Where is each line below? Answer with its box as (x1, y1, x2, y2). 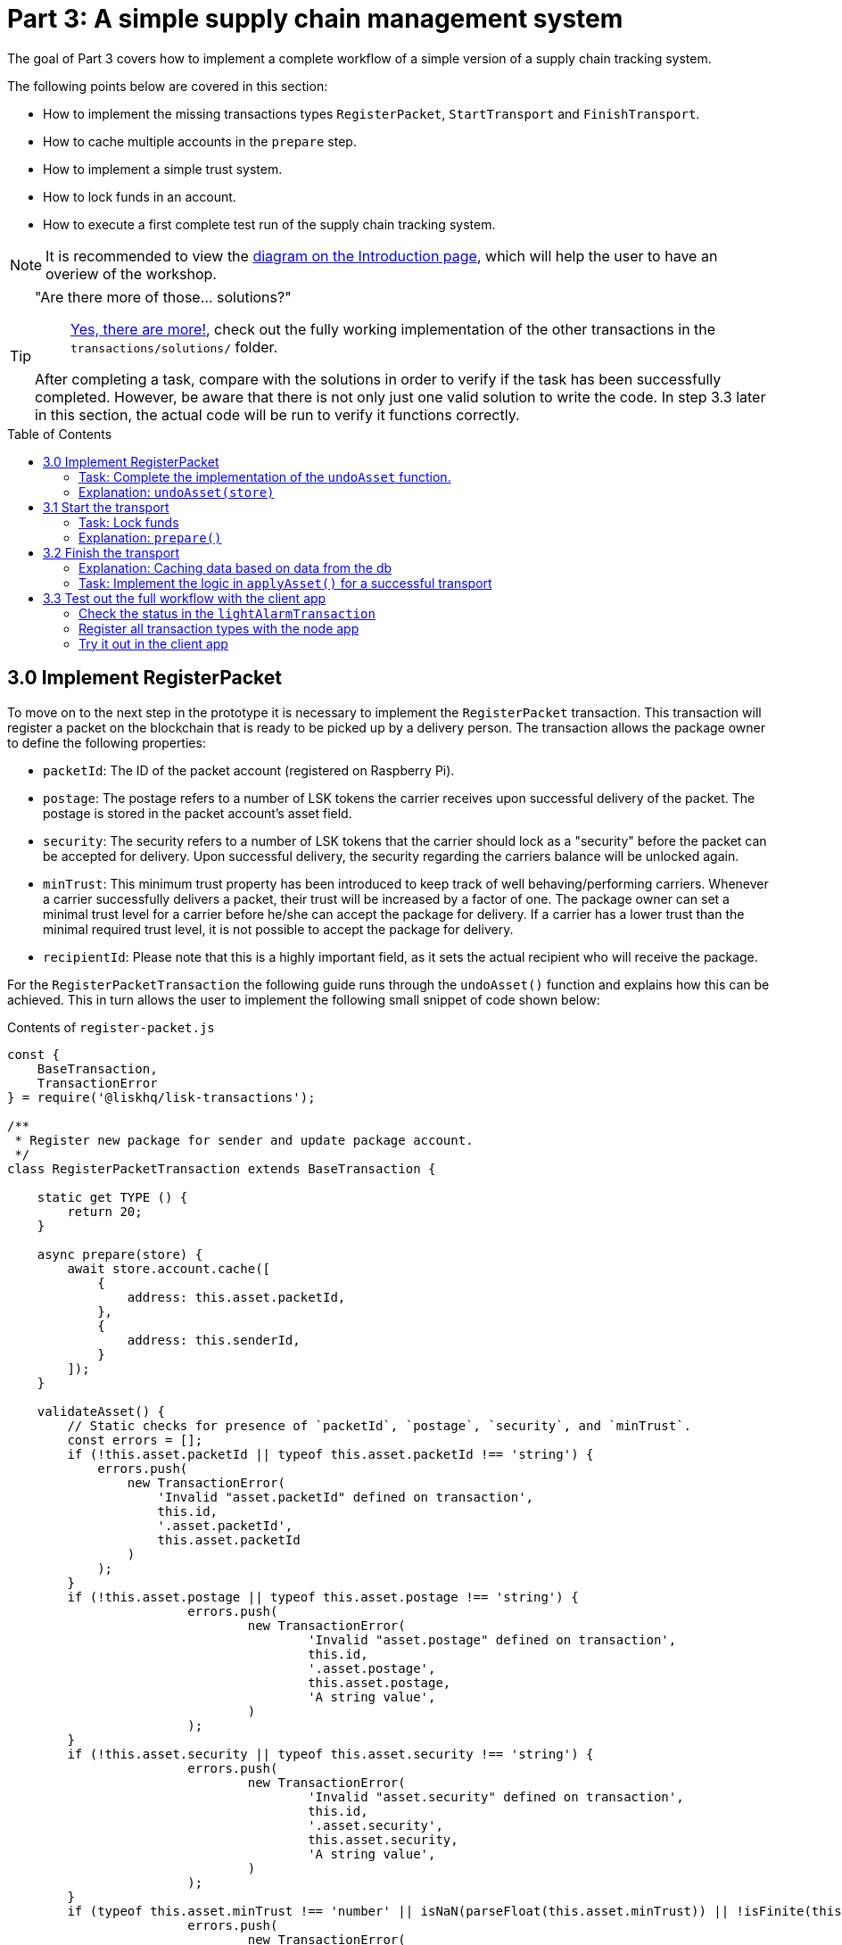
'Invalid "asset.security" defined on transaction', (308, 1789, 684, 1804)
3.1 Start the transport (43, 499, 169, 515)
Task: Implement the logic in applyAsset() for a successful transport (78, 575, 492, 591)
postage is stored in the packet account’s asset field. (43, 805, 352, 821)
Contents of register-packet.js (7, 1019, 215, 1035)
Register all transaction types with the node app (78, 620, 359, 636)
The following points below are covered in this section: (7, 78, 328, 94)
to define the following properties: (7, 734, 206, 750)
